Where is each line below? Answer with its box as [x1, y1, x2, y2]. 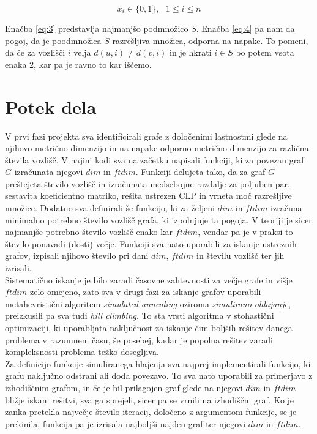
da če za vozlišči [5, 46, 65, 59]
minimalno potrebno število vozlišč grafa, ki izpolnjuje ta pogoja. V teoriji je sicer [5, 213, 312, 226]
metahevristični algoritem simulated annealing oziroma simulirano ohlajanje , [5, 297, 291, 310]
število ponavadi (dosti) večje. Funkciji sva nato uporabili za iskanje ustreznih [5, 237, 297, 250]
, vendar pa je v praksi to [198, 225, 293, 238]
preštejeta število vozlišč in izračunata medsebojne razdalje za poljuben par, [5, 177, 290, 190]
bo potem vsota [236, 46, 294, 59]
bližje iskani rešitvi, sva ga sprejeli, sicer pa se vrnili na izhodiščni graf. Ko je [5, 393, 294, 406]
